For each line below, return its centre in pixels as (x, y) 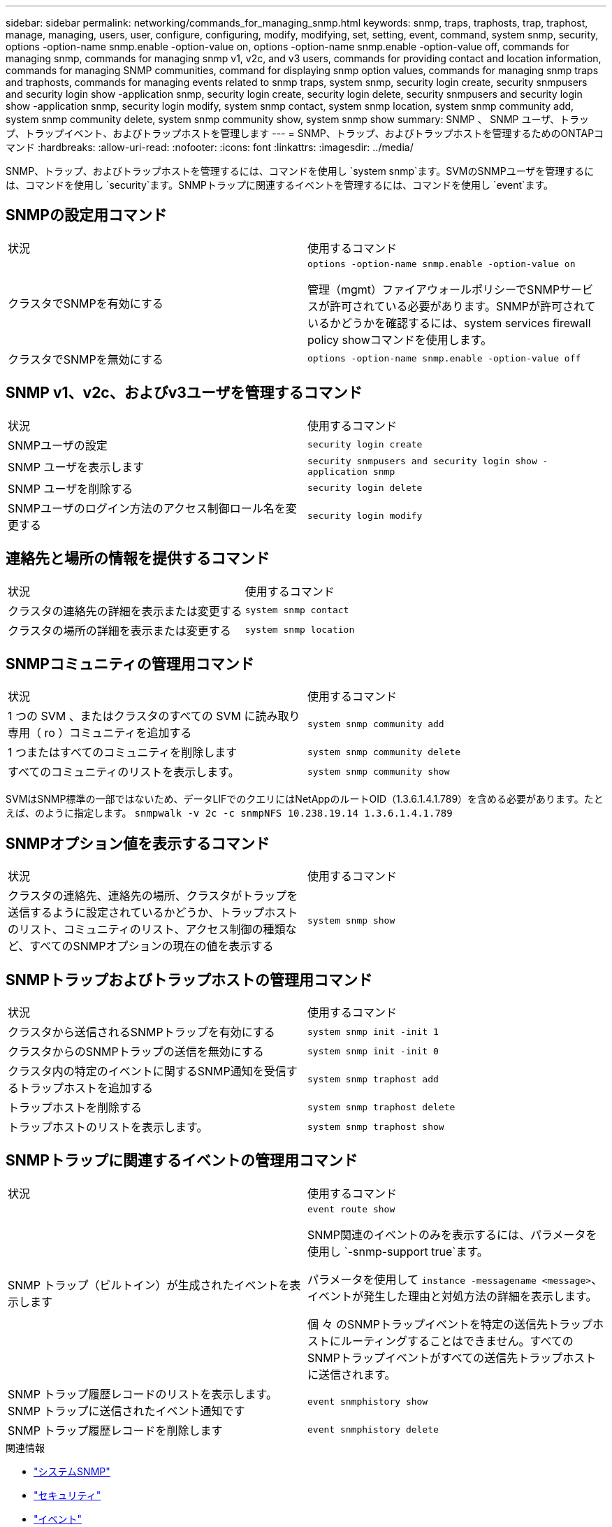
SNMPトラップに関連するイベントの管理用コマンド (182, 1161)
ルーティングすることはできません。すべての (457, 1341)
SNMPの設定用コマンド (86, 215)
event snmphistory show (368, 1402)
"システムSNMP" (72, 1471)
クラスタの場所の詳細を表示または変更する (119, 630)
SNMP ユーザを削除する (71, 488)
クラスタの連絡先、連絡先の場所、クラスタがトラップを (153, 896)
